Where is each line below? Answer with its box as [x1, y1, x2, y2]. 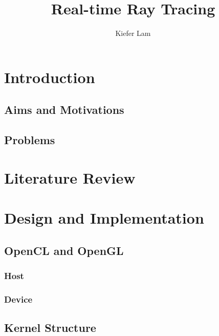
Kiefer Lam [115, 28, 151, 38]
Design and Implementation [4, 207, 204, 228]
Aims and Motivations [4, 102, 124, 117]
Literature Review [4, 167, 136, 188]
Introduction [4, 66, 95, 87]
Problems [4, 132, 55, 148]
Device [4, 292, 33, 305]
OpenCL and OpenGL [4, 242, 124, 258]
